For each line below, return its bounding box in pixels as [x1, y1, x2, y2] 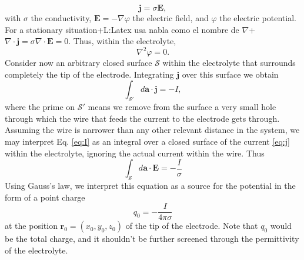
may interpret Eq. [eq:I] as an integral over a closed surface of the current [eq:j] [5, 135, 290, 148]
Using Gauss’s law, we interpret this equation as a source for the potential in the [5, 179, 296, 192]
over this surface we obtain [182, 68, 279, 80]
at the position [5, 219, 58, 232]
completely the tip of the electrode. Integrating [5, 68, 174, 80]
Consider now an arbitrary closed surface [5, 56, 152, 69]
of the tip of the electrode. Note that [125, 219, 258, 232]
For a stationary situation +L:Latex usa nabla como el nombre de [5, 23, 239, 35]
